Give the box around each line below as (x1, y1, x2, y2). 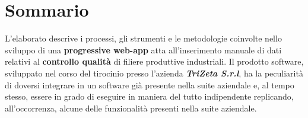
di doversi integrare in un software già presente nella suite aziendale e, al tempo (5, 78, 294, 91)
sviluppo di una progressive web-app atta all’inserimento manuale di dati (5, 43, 282, 56)
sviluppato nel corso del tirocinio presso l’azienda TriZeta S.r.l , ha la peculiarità (5, 66, 303, 79)
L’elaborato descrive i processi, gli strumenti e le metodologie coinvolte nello (5, 32, 282, 44)
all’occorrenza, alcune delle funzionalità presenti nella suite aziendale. (5, 101, 257, 114)
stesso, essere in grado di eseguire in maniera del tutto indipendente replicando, (5, 90, 294, 103)
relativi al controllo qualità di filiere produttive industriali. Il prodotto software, (5, 55, 304, 68)
